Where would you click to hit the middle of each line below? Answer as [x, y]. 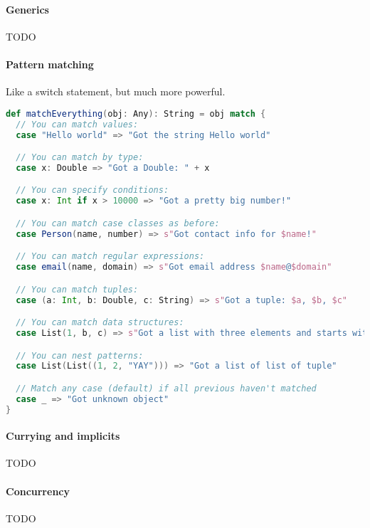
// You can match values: [77, 124]
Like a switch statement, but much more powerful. [116, 91]
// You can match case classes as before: [118, 223]
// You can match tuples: [77, 289]
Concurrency [38, 491]
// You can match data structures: [100, 323]
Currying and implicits [63, 436]
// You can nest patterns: [80, 355]
